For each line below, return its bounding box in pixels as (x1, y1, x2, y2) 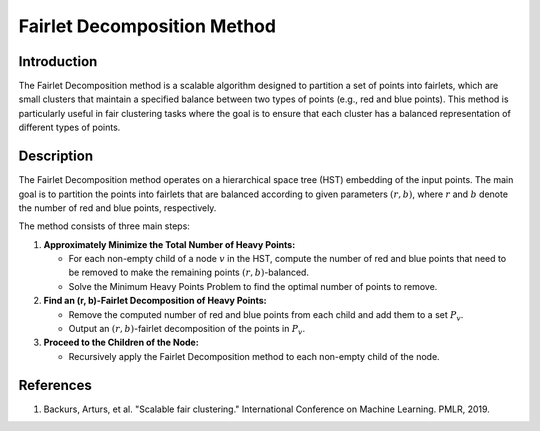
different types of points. (18, 121, 121, 134)
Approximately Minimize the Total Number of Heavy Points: (43, 238, 296, 250)
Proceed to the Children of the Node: (43, 336, 199, 349)
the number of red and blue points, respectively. (18, 201, 217, 214)
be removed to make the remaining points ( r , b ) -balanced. (68, 266, 310, 279)
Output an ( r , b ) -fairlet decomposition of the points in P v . (68, 323, 306, 337)
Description (18, 148, 94, 165)
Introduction (18, 53, 98, 70)
